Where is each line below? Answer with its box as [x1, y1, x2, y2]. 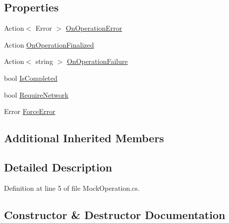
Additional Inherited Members [4, 130, 164, 146]
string [35, 56, 53, 66]
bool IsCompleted [4, 72, 57, 83]
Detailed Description [4, 159, 113, 174]
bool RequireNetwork [4, 89, 68, 100]
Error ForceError [4, 106, 56, 116]
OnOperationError [65, 23, 122, 33]
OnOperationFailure [66, 56, 128, 66]
